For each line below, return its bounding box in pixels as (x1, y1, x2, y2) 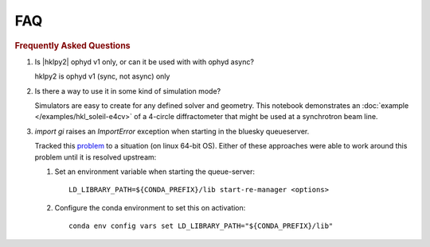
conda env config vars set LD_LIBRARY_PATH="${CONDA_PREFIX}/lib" (68, 222, 334, 230)
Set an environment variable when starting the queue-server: (54, 167, 255, 176)
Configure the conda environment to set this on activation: (54, 203, 246, 212)
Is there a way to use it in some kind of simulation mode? (34, 86, 221, 95)
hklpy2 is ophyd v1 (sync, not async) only (34, 71, 170, 81)
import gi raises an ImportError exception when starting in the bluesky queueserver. (34, 126, 310, 136)
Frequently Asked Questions (14, 40, 131, 51)
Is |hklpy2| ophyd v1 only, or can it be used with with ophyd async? (34, 56, 255, 67)
